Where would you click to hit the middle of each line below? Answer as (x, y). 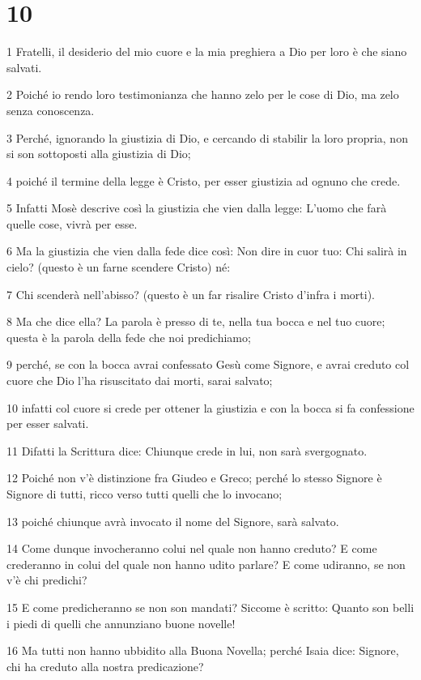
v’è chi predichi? (47, 580)
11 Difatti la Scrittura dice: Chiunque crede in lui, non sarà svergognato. (187, 450)
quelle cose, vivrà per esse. (72, 223)
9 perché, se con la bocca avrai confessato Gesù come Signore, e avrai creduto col (208, 364)
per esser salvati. (48, 423)
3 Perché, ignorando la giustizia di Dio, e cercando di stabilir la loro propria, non (207, 137)
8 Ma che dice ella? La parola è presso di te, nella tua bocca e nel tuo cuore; (196, 321)
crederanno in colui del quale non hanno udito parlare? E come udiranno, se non (206, 564)
